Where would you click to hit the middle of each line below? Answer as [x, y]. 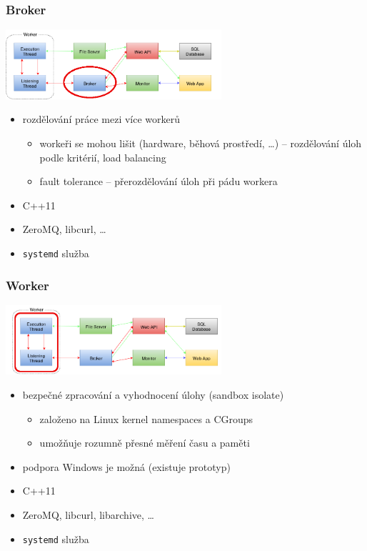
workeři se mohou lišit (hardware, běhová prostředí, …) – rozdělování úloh [201, 143]
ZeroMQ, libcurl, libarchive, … [88, 514]
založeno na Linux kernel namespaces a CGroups [146, 418]
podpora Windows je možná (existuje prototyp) [126, 466]
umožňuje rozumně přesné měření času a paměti [145, 443]
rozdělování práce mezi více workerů [101, 119]
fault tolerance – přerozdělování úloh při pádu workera [159, 181]
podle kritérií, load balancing [103, 157]
